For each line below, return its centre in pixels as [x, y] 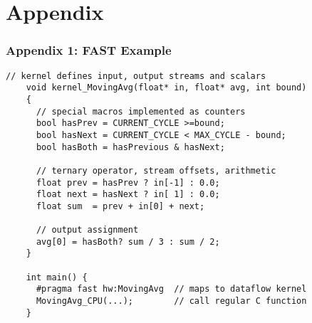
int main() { [57, 277]
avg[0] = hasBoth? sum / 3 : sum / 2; [128, 242]
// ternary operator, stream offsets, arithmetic [156, 170]
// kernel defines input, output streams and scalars [136, 76]
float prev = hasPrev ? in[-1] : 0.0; [128, 182]
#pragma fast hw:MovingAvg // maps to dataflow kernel [171, 289]
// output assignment [87, 230]
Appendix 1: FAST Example [89, 50]
